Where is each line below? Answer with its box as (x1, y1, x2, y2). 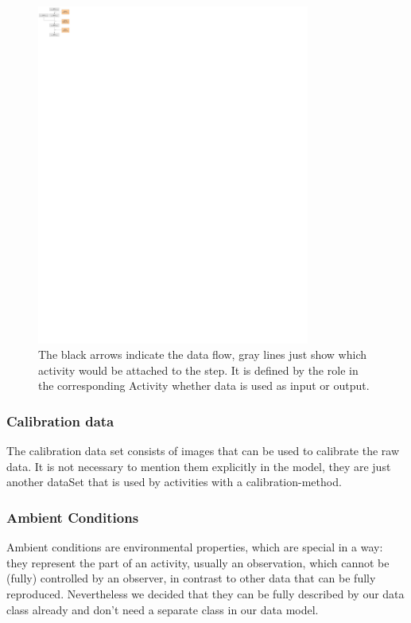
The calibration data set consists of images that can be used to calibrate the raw (6, 442, 400, 459)
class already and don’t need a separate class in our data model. (6, 601, 319, 617)
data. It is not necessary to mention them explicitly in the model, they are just (6, 458, 391, 474)
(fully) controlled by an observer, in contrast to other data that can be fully (6, 570, 376, 586)
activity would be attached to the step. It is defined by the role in (38, 361, 359, 378)
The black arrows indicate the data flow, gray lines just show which (38, 346, 367, 363)
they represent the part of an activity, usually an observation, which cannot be (6, 554, 390, 570)
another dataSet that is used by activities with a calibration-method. (6, 473, 342, 490)
